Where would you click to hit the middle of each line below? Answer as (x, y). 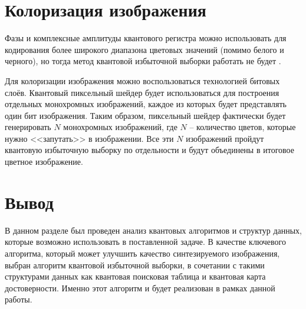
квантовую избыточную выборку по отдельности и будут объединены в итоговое (149, 150)
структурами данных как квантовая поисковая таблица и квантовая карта (135, 276)
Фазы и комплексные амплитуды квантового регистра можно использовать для (146, 38)
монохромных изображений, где (120, 127)
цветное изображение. (44, 162)
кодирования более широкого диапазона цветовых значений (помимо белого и (144, 49)
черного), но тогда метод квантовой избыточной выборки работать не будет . (143, 61)
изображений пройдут (225, 138)
